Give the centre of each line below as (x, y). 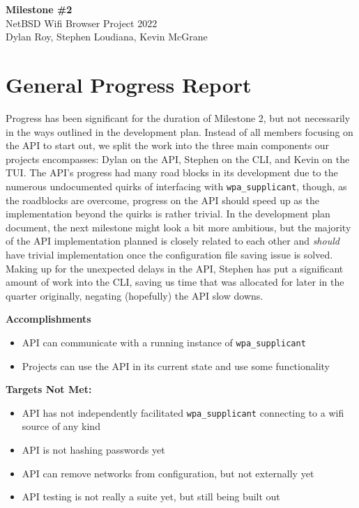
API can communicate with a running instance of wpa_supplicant (164, 342)
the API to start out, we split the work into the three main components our (168, 145)
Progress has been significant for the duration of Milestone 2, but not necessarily (178, 117)
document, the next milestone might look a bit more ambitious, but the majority (178, 227)
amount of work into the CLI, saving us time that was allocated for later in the (175, 282)
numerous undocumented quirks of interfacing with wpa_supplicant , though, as (176, 186)
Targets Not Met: (49, 389)
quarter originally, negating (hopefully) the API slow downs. (135, 295)
